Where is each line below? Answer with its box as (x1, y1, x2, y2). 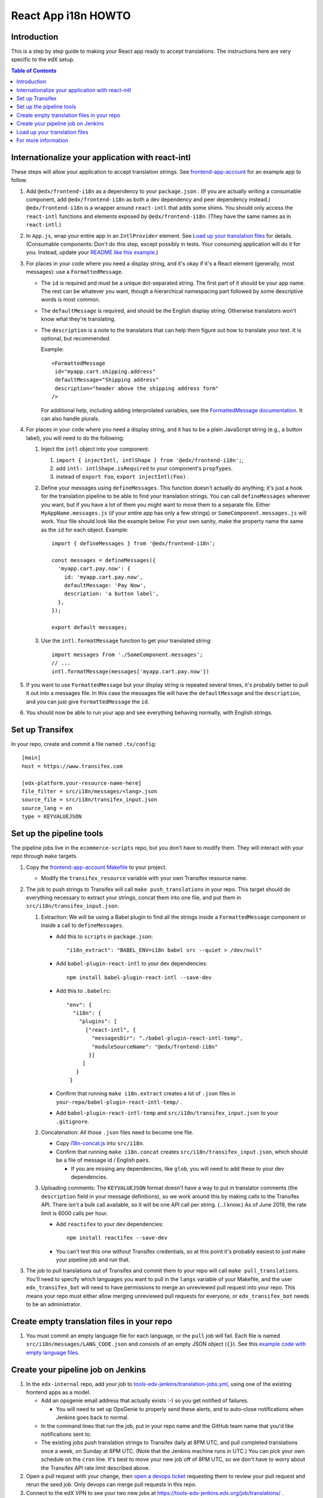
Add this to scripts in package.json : (56, 932, 153, 940)
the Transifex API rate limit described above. (41, 1464, 151, 1471)
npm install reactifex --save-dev (66, 1234, 167, 1242)
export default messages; (51, 624, 128, 631)
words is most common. (41, 296, 100, 303)
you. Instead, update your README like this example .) (26, 249, 159, 256)
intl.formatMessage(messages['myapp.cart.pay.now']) (51, 668, 209, 675)
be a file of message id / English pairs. (56, 1156, 150, 1164)
